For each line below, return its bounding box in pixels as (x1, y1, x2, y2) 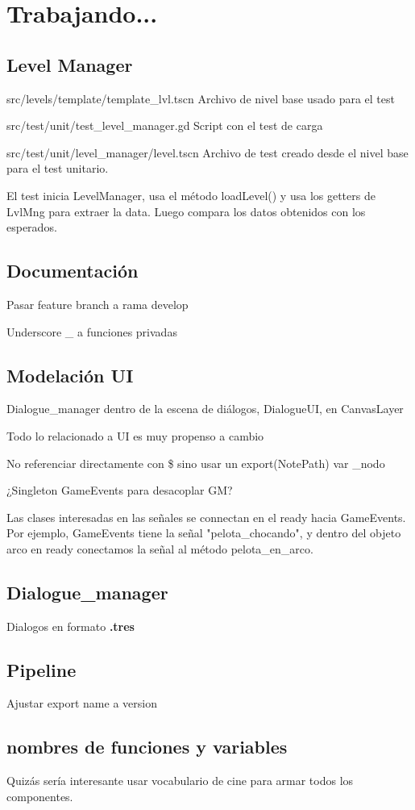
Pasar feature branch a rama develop (6, 295, 189, 312)
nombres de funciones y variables (6, 734, 288, 759)
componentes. (6, 787, 73, 804)
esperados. (6, 219, 57, 236)
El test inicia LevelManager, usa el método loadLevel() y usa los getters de (6, 186, 376, 203)
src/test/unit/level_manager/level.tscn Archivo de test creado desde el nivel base (6, 144, 409, 161)
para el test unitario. (6, 160, 109, 177)
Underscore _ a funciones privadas (6, 323, 177, 340)
